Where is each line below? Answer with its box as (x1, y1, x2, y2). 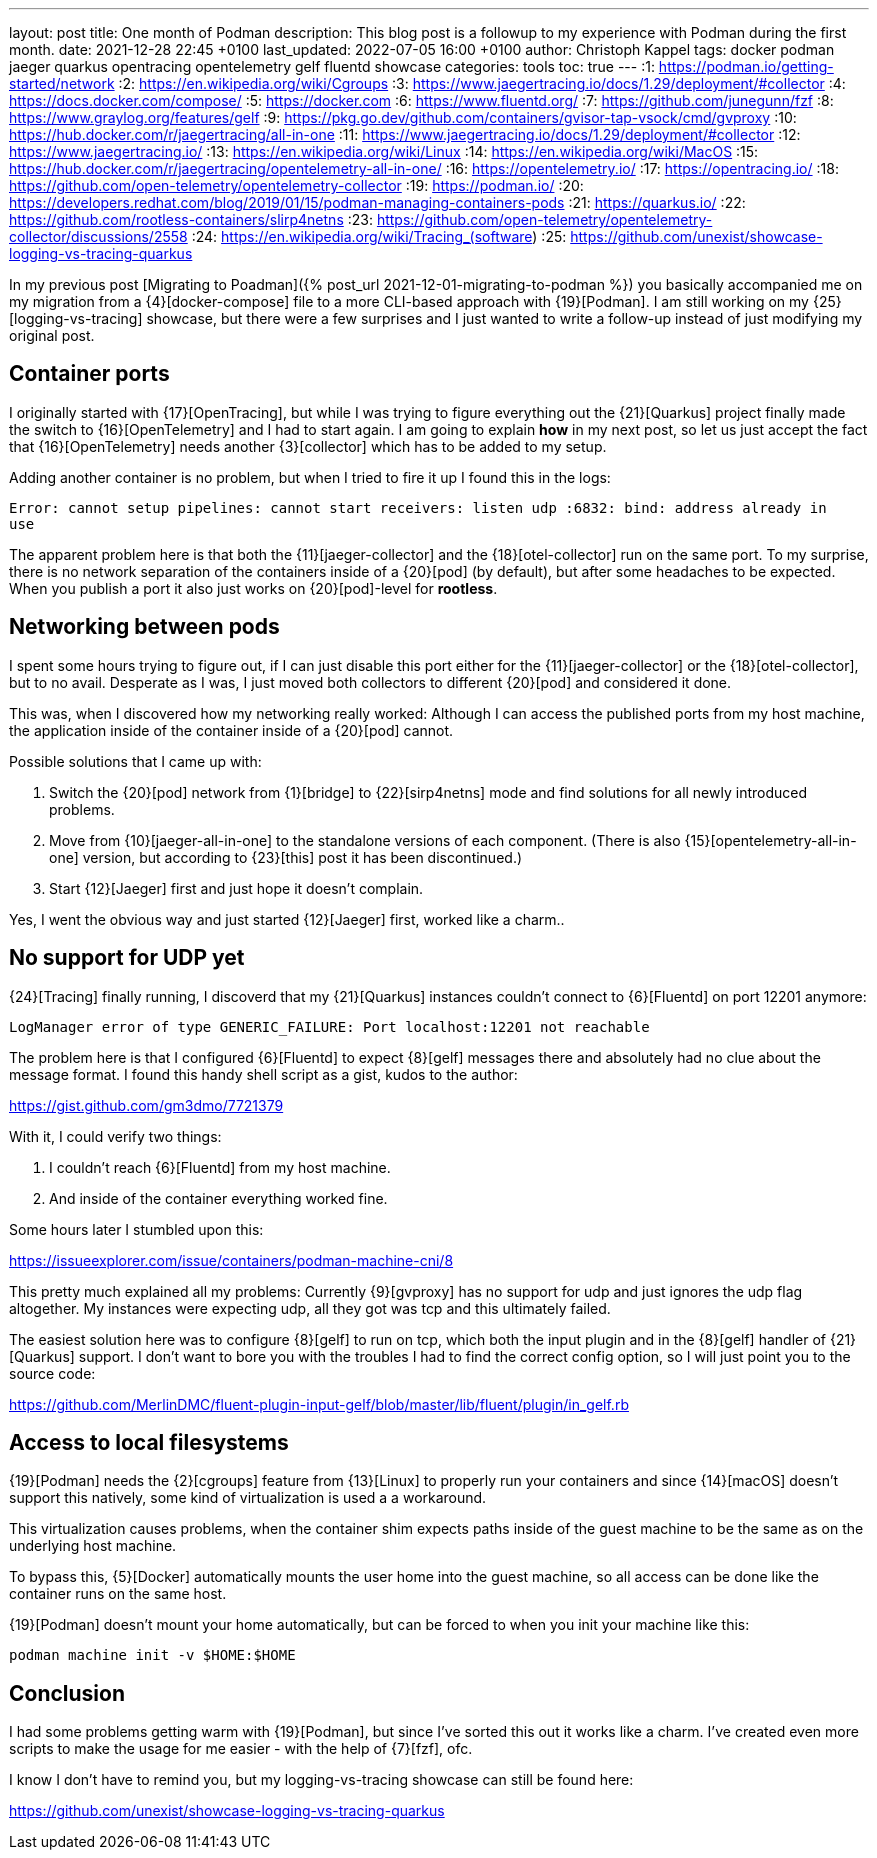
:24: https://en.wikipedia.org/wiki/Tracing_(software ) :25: (191, 228, 567, 245)
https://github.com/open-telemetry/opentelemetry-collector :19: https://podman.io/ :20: (9, 177, 584, 194)
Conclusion (9, 1680, 126, 1706)
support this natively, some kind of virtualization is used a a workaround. (9, 1489, 487, 1507)
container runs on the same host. (9, 1585, 227, 1603)
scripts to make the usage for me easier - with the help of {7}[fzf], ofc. (9, 1740, 473, 1758)
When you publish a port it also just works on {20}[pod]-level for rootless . (9, 579, 498, 597)
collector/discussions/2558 (9, 228, 188, 245)
